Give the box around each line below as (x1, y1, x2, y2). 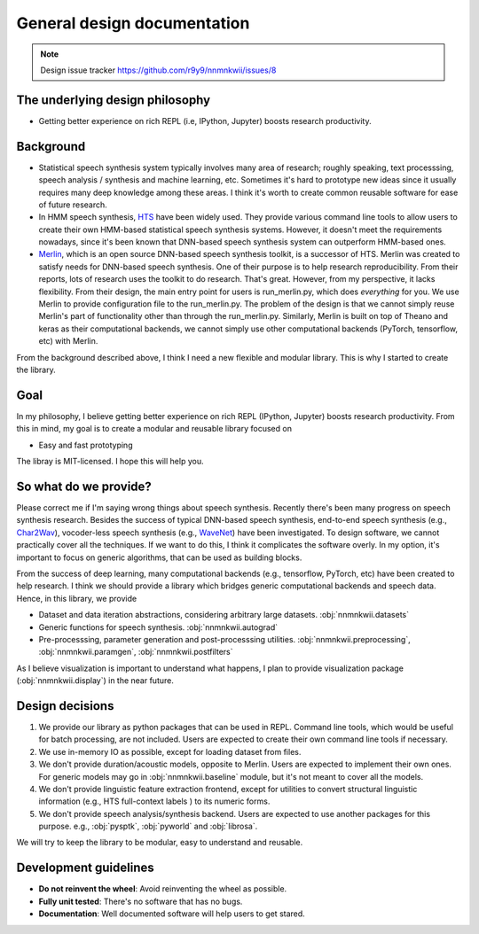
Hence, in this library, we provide (16, 593, 137, 603)
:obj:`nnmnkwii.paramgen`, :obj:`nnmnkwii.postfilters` (38, 647, 233, 658)
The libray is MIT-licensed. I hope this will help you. (16, 456, 204, 467)
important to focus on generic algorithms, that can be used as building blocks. (16, 552, 302, 563)
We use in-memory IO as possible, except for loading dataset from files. (38, 746, 302, 757)
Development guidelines (16, 860, 154, 876)
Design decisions (16, 698, 114, 713)
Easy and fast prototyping (38, 440, 133, 450)
